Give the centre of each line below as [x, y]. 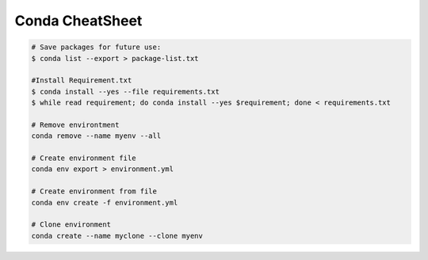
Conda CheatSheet [78, 21]
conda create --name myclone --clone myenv [117, 235]
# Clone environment [71, 225]
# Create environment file [84, 158]
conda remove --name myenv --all [96, 136]
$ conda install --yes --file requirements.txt [125, 92]
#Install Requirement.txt [82, 80]
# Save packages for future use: [96, 47]
